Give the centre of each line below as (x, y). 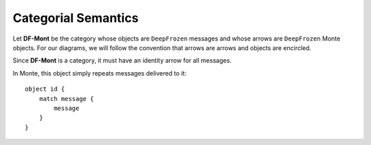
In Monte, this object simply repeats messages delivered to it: (100, 73)
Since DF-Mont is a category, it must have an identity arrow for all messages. (122, 60)
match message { (66, 99)
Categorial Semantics (76, 18)
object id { (45, 89)
